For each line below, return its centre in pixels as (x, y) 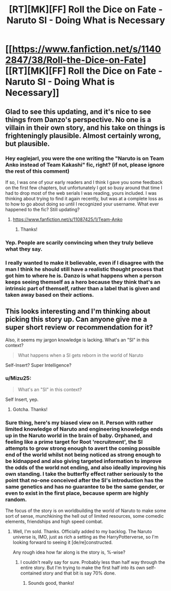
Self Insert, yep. (22, 399)
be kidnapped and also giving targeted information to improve (83, 461)
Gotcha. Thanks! (30, 409)
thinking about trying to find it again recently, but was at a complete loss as (84, 198)
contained (31, 573)
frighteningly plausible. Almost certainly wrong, (83, 136)
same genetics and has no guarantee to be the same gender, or (85, 486)
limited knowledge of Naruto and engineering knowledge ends (84, 429)
